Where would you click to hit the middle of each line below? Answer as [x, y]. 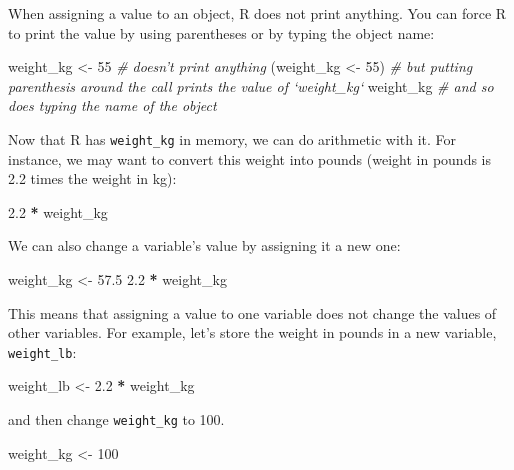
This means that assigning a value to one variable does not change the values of [252, 312]
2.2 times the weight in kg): [92, 178]
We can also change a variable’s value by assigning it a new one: [204, 245]
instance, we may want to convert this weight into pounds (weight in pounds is [250, 158]
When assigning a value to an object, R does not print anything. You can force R [257, 13]
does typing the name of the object [112, 105]
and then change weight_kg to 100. [116, 419]
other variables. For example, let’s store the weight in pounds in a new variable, [252, 332]
